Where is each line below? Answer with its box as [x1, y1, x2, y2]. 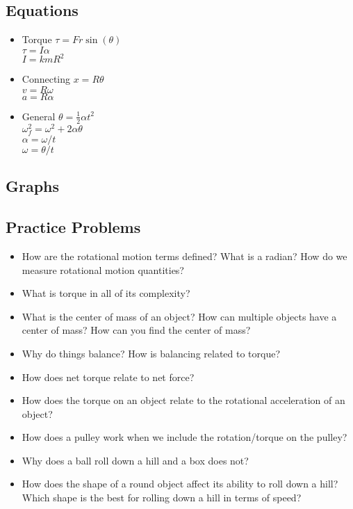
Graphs [6, 175, 60, 197]
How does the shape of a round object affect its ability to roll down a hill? [22, 476, 338, 491]
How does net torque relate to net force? [22, 369, 195, 384]
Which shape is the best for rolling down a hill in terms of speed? [22, 490, 302, 505]
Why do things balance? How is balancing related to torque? [22, 346, 281, 360]
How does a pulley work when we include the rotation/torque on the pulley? [22, 430, 347, 444]
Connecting [22, 72, 71, 86]
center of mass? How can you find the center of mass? [22, 323, 251, 337]
